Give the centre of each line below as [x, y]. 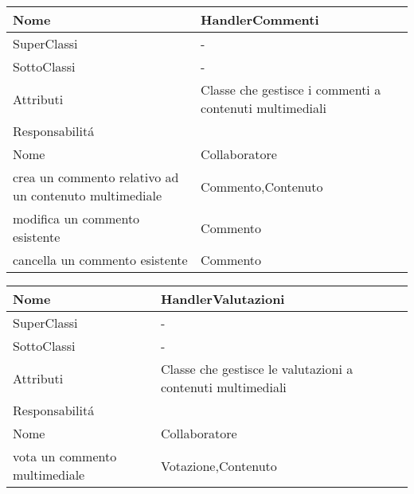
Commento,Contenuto [262, 186]
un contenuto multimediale [88, 195]
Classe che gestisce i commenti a [291, 89]
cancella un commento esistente [100, 260]
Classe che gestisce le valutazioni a [257, 369]
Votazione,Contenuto [219, 465]
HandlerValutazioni [223, 299]
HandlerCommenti [260, 19]
